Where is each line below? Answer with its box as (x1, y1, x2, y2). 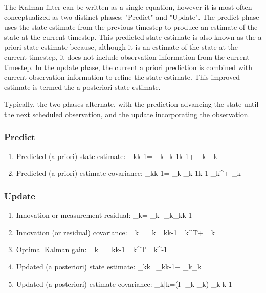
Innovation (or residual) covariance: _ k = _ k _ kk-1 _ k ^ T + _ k (16, 227, 215, 237)
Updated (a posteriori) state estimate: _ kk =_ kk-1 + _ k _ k (16, 261, 202, 272)
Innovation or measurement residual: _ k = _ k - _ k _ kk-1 (16, 210, 192, 220)
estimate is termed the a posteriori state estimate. (4, 81, 161, 92)
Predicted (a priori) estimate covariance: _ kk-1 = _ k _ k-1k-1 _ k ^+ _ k (16, 168, 241, 178)
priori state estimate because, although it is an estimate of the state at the (4, 41, 238, 52)
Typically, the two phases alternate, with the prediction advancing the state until (4, 99, 259, 109)
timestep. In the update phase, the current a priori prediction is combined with (4, 61, 253, 72)
